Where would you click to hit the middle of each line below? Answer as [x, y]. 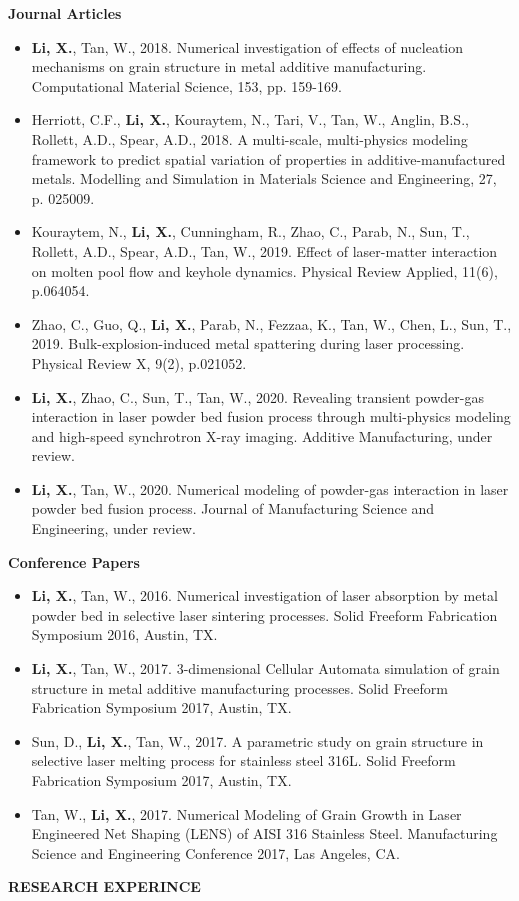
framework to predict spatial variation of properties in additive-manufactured [268, 158]
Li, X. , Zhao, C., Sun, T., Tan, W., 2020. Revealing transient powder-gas [257, 396]
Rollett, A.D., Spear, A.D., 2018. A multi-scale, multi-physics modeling [249, 138]
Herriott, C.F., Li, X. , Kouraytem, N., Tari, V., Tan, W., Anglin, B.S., [250, 119]
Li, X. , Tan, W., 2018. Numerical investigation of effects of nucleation [247, 46]
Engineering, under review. [113, 528]
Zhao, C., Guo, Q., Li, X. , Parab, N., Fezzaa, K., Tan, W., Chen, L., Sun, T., [271, 323]
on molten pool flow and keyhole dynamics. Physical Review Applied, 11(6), [264, 270]
